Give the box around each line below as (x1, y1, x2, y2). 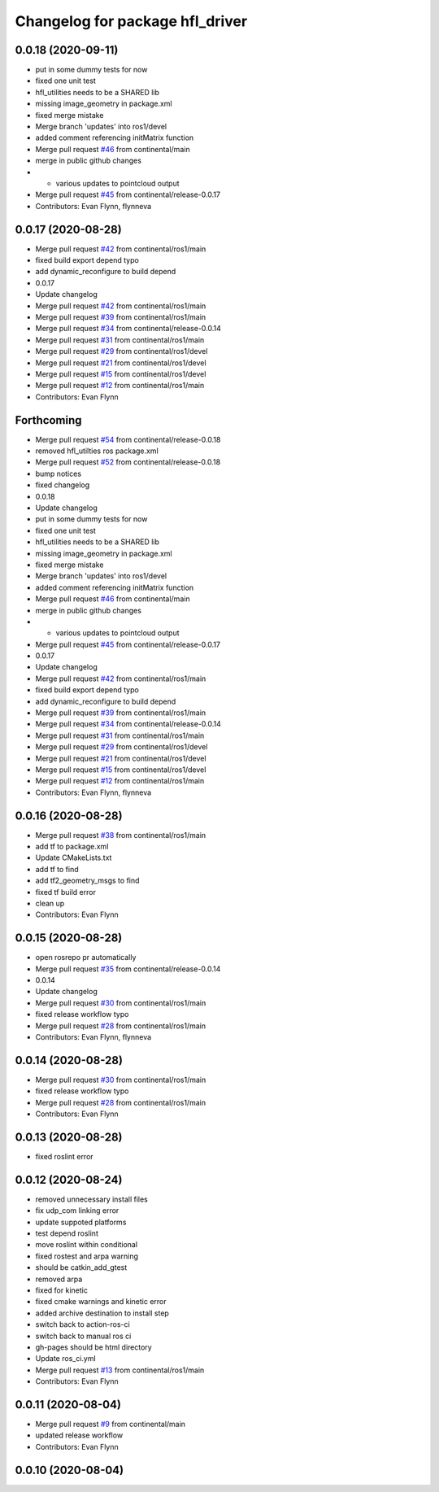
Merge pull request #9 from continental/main (35, 1420, 186, 1429)
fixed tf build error (35, 887, 97, 897)
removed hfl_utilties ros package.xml (35, 446, 159, 456)
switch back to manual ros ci (35, 1331, 132, 1341)
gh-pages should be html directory (35, 1342, 152, 1352)
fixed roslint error (35, 1152, 93, 1162)
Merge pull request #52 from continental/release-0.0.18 (35, 457, 221, 467)
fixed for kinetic (35, 1285, 89, 1295)
